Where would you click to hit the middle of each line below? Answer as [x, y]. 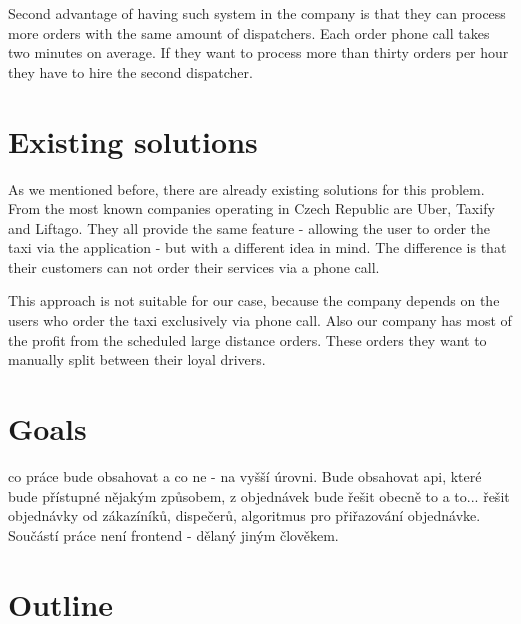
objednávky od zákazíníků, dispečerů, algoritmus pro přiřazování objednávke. [244, 515]
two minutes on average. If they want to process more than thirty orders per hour [258, 52]
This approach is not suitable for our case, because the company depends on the [254, 300]
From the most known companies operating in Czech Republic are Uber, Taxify [251, 208]
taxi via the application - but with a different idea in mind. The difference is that [257, 247]
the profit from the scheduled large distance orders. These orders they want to [247, 339]
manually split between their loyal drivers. [137, 359]
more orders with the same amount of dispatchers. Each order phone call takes [249, 32]
